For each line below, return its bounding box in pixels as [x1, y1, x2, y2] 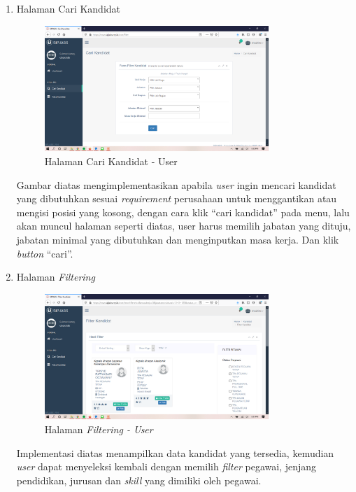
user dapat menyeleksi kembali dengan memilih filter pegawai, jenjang [16, 459, 317, 474]
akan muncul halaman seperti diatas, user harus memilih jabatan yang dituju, [16, 218, 351, 233]
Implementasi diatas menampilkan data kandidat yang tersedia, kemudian [16, 445, 334, 460]
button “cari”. [16, 246, 73, 260]
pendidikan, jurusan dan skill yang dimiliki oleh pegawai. [16, 472, 262, 487]
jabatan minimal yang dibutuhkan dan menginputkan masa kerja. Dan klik [16, 232, 339, 246]
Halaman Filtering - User [44, 422, 153, 437]
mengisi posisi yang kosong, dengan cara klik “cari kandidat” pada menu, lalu [16, 204, 350, 219]
